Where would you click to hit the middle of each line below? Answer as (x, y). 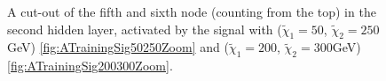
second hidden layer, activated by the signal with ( (145, 29)
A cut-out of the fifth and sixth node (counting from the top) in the (192, 11)
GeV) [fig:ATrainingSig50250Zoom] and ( (118, 47)
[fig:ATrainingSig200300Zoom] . (90, 66)
